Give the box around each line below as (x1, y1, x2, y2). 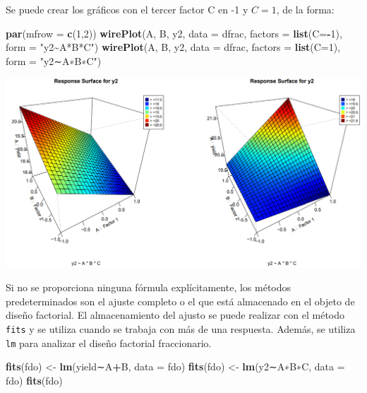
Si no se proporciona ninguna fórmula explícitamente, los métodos (6, 280, 291, 295)
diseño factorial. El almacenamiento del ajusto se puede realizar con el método (6, 307, 345, 322)
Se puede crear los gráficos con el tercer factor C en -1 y (6, 2, 248, 16)
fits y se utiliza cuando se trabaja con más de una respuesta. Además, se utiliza (6, 321, 356, 336)
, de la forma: (276, 2, 335, 16)
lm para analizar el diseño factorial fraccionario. (6, 335, 212, 350)
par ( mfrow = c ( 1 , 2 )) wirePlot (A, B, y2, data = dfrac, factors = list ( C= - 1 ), (6, 25, 342, 40)
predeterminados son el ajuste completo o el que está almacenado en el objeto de (6, 293, 355, 308)
